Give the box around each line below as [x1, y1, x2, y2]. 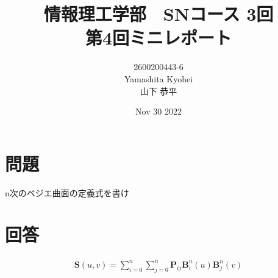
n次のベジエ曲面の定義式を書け [5, 186, 129, 199]
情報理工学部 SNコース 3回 [43, 1, 274, 26]
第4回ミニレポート [85, 25, 232, 50]
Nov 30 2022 [135, 105, 182, 118]
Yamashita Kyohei [124, 72, 193, 85]
